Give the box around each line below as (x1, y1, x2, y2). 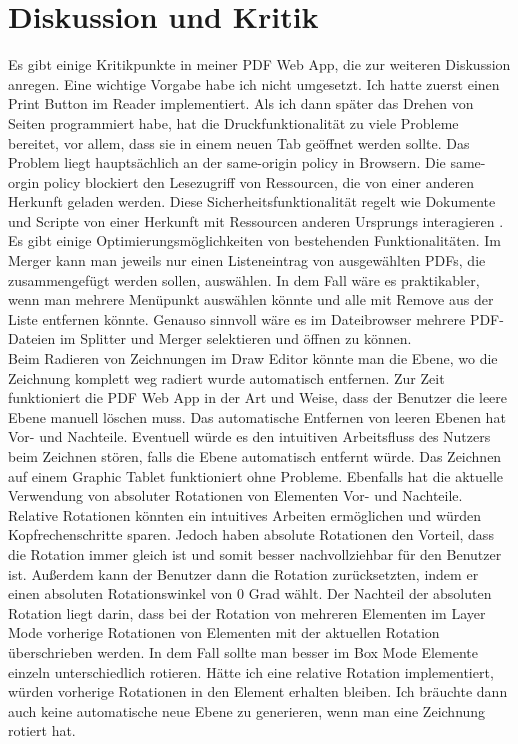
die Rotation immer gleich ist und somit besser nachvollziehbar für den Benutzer (8, 543, 502, 564)
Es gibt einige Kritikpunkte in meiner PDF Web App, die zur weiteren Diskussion (8, 54, 511, 75)
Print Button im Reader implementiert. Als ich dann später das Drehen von (8, 93, 474, 114)
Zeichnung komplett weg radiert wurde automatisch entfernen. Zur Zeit (8, 367, 445, 388)
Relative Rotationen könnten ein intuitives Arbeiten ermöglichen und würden (8, 504, 482, 525)
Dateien (8, 328, 56, 349)
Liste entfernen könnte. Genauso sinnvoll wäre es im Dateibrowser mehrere (8, 308, 466, 329)
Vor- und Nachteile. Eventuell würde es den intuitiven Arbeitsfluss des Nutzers (8, 426, 491, 447)
